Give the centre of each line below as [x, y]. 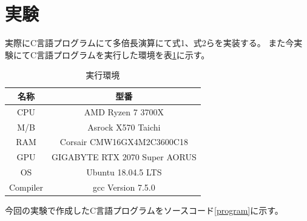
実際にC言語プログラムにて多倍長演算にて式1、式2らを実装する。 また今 [150, 43]
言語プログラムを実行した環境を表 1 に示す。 [123, 54]
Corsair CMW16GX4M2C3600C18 [124, 142]
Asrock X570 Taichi [124, 127]
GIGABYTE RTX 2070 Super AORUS [124, 157]
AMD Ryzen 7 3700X [124, 111]
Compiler [26, 187]
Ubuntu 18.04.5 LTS [124, 172]
